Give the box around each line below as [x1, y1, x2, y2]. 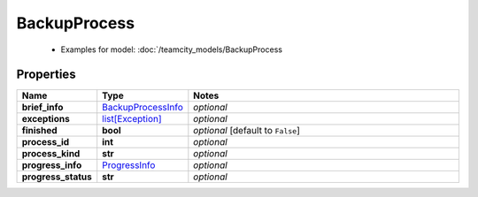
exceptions [21, 113, 70, 125]
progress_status [21, 170, 93, 183]
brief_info [21, 102, 64, 114]
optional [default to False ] [193, 125, 301, 137]
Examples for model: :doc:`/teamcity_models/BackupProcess [60, 44, 283, 55]
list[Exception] [102, 113, 163, 125]
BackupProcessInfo [102, 102, 183, 114]
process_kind [21, 148, 81, 160]
